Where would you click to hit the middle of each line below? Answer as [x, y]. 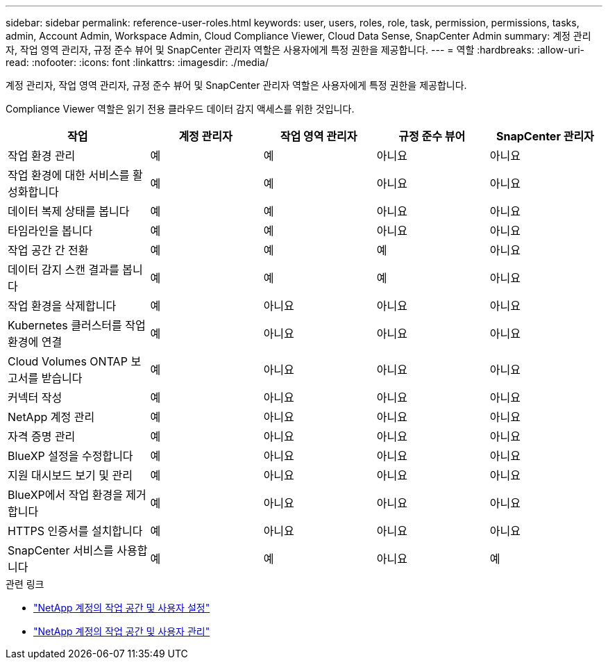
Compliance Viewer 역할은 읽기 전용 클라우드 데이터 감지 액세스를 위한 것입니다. [180, 109]
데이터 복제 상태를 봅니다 [69, 211]
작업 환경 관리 [42, 156]
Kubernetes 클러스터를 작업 [77, 325]
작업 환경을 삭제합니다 [62, 306]
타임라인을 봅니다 [50, 231]
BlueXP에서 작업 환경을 [65, 495]
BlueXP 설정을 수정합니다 [70, 456]
